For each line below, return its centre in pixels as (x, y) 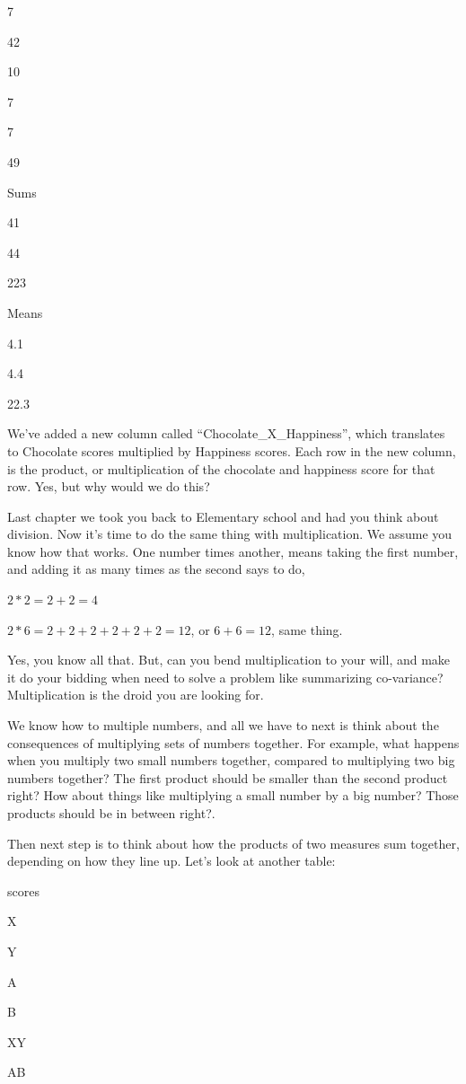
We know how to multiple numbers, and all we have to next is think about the (223, 725)
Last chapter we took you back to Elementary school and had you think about (223, 516)
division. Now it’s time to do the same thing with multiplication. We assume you (230, 534)
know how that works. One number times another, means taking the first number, (233, 551)
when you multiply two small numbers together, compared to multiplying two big (231, 760)
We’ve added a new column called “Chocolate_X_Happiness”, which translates (226, 433)
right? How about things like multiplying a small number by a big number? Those (233, 795)
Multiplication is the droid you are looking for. (136, 695)
